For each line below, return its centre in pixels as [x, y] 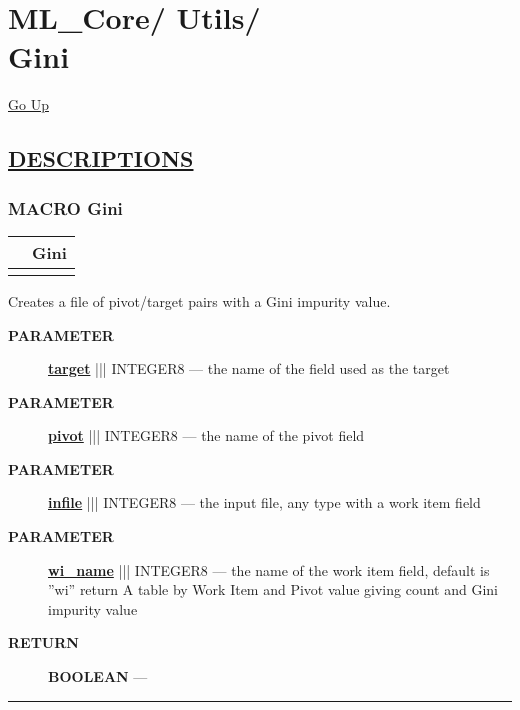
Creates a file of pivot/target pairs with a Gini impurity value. [199, 300]
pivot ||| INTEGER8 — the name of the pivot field [206, 435]
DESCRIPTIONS [101, 158]
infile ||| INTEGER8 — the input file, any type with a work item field [264, 502]
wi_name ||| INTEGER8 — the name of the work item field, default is [269, 569]
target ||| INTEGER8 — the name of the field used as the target [249, 368]
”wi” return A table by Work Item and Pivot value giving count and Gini [273, 589]
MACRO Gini [65, 207]
